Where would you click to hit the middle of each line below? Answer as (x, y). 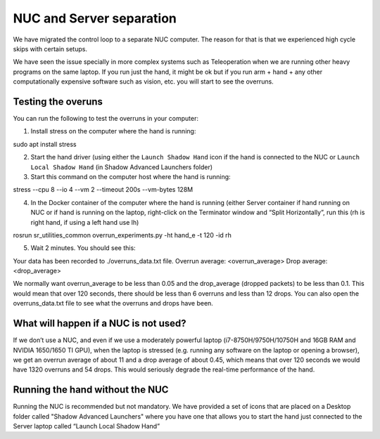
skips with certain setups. (50, 48)
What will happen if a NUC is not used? (100, 323)
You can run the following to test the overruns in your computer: (106, 119)
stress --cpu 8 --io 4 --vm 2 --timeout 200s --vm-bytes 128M (103, 190)
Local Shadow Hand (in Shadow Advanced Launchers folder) (122, 167)
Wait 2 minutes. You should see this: (83, 248)
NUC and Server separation (95, 18)
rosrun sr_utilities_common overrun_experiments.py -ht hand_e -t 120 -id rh (122, 235)
